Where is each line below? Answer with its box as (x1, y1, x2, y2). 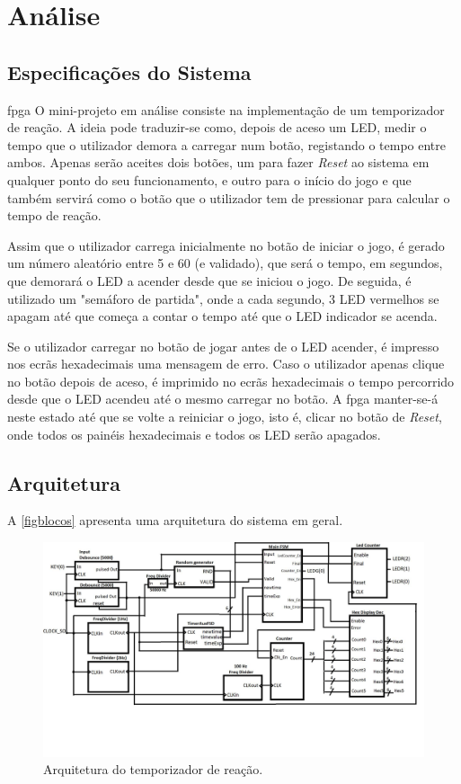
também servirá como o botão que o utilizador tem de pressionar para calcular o (7, 188, 450, 207)
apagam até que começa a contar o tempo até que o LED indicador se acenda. (7, 307, 438, 325)
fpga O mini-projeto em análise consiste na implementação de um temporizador (7, 100, 445, 119)
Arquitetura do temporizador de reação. (43, 760, 263, 779)
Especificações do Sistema (7, 58, 252, 85)
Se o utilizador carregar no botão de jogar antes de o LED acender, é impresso (7, 336, 439, 355)
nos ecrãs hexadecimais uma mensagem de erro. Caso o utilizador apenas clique (7, 354, 445, 373)
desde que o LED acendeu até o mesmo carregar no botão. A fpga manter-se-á (7, 389, 439, 408)
